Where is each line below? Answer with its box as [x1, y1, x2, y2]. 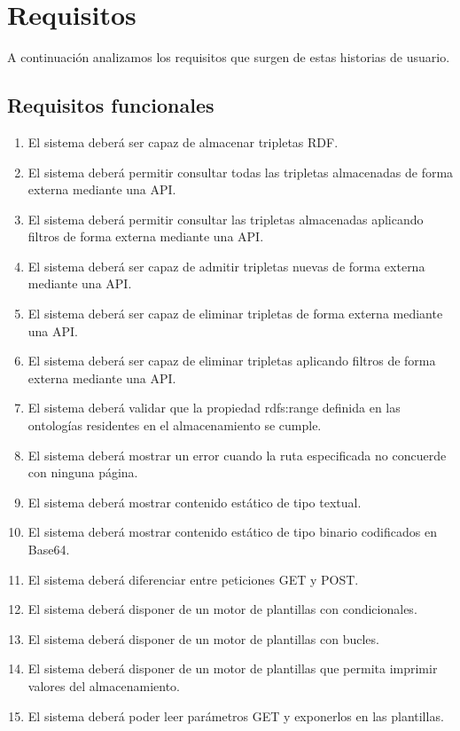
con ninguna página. [27, 463, 138, 482]
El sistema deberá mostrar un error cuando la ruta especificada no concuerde [27, 445, 447, 464]
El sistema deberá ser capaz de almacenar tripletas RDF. [27, 132, 339, 151]
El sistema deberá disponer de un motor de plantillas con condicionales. [27, 600, 417, 618]
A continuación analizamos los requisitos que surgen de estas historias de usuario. [7, 48, 450, 67]
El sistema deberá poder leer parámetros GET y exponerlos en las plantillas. [27, 706, 444, 725]
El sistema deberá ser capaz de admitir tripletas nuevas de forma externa [27, 256, 425, 275]
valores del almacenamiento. [27, 676, 181, 695]
